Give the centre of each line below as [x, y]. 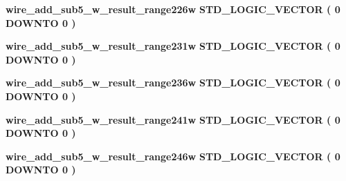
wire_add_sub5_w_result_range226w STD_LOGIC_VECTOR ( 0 [173, 9]
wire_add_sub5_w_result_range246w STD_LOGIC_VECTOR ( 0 [173, 156]
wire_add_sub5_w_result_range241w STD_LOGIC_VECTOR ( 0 [173, 119]
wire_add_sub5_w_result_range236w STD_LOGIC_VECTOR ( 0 [173, 83]
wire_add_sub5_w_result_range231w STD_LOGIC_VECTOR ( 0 [173, 46]
